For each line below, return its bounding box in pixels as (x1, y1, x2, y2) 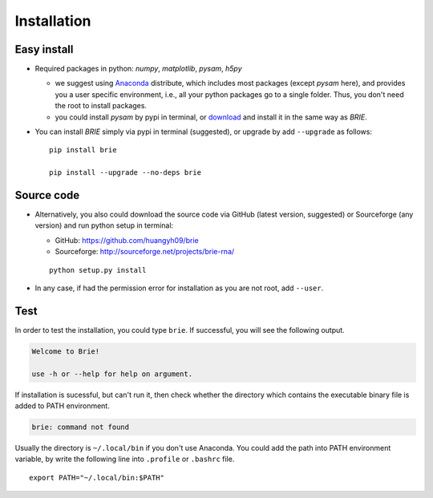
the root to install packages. (55, 101, 148, 111)
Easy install (14, 43, 74, 56)
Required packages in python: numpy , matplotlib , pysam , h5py (34, 64, 242, 74)
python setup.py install (49, 265, 147, 274)
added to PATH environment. (14, 401, 110, 411)
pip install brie (49, 145, 117, 155)
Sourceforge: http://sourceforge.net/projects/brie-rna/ (55, 247, 235, 257)
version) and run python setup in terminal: (34, 221, 174, 230)
